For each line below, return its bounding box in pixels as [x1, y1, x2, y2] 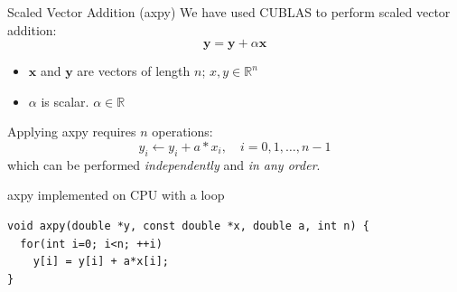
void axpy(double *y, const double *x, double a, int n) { [7, 219, 369, 232]
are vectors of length [77, 61, 191, 80]
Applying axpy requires [7, 122, 136, 141]
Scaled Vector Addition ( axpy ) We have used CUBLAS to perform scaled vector [7, 3, 451, 21]
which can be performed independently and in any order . [7, 155, 321, 174]
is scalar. [41, 91, 89, 110]
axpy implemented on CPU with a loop [7, 185, 225, 204]
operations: [152, 122, 213, 141]
